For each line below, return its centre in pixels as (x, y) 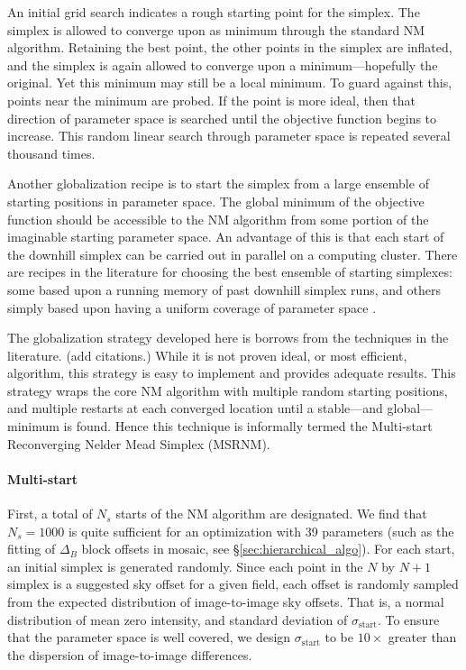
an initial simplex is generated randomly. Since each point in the (185, 566)
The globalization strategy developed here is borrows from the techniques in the (228, 338)
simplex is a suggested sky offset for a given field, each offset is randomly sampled (233, 584)
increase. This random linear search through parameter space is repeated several (229, 136)
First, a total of (50, 514)
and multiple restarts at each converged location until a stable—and (195, 408)
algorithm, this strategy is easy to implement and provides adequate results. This (232, 373)
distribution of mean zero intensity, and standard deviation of (178, 619)
